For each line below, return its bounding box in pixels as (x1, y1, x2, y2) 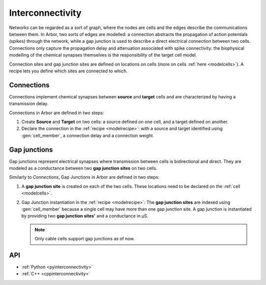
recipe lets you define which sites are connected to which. (9, 68, 128, 74)
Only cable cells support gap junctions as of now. (34, 236, 135, 242)
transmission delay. (9, 101, 49, 107)
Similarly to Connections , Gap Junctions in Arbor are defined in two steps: (9, 174, 160, 180)
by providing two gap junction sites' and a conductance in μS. (21, 213, 149, 219)
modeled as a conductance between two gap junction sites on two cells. (9, 165, 158, 171)
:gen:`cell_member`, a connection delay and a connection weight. (21, 132, 154, 138)
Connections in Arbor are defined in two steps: (9, 110, 104, 116)
